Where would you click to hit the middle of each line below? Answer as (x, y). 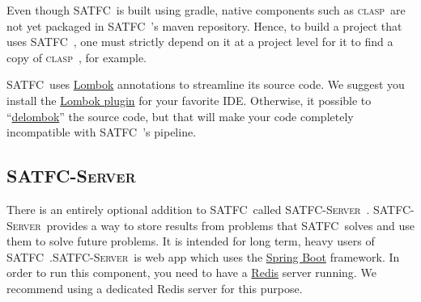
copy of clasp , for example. (77, 57)
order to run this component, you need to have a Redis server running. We (191, 273)
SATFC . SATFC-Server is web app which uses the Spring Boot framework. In (203, 256)
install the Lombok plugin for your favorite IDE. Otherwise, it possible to (189, 100)
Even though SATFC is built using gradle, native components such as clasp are (206, 10)
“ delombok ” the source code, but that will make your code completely (180, 116)
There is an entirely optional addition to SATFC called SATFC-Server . (188, 209)
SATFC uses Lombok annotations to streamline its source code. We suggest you (206, 84)
